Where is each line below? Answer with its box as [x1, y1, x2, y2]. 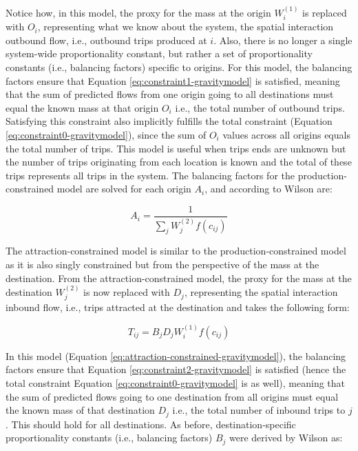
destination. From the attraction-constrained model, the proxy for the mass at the [6, 270, 352, 285]
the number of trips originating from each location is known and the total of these [6, 154, 352, 169]
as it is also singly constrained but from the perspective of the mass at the [6, 257, 319, 272]
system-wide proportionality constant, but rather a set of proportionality [6, 46, 313, 61]
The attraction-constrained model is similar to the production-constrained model [6, 243, 346, 258]
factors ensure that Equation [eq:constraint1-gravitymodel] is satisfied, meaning [6, 73, 340, 88]
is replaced [302, 5, 347, 19]
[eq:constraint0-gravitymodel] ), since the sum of [6, 127, 207, 141]
